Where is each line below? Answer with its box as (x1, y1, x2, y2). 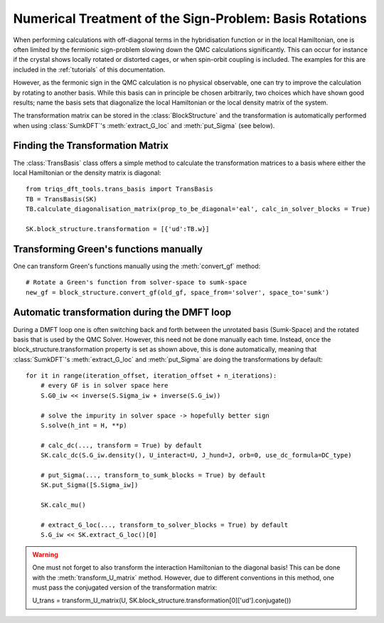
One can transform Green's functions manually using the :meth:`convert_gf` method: (13, 262, 261, 270)
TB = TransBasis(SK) (26, 195, 97, 203)
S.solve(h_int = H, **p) (40, 422, 127, 430)
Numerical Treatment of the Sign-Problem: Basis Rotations (13, 11, 368, 26)
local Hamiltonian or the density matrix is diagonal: (13, 168, 161, 177)
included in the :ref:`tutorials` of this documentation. (13, 65, 166, 74)
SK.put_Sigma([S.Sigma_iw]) (40, 481, 139, 489)
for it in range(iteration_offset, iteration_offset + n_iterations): (26, 372, 277, 380)
